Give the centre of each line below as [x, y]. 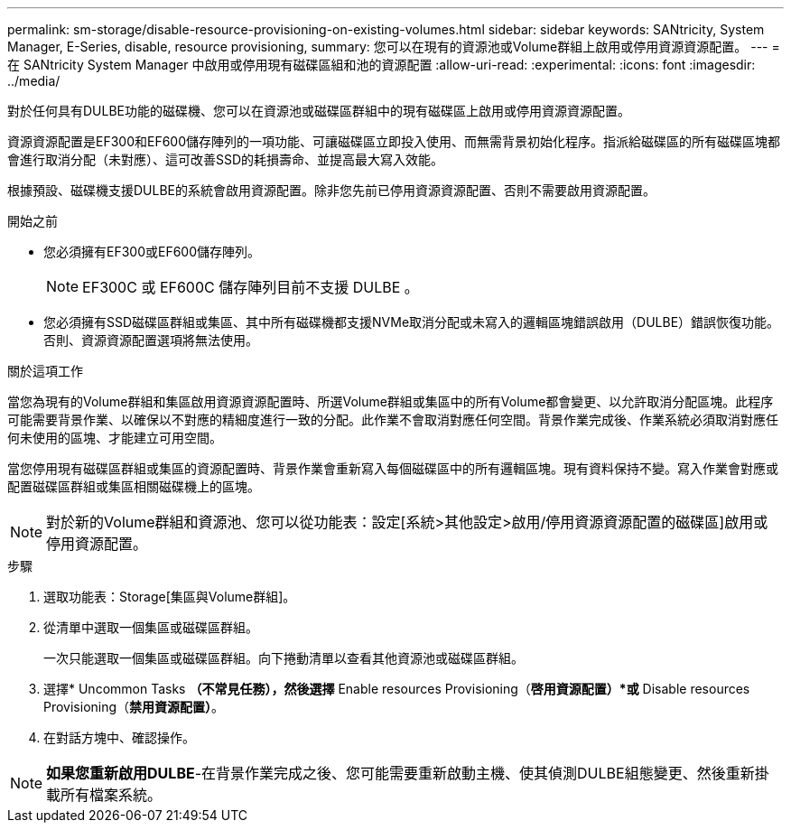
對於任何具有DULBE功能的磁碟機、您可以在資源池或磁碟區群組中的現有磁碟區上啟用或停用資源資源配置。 [319, 111]
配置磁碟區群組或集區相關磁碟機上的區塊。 [134, 486]
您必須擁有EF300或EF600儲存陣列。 [152, 252]
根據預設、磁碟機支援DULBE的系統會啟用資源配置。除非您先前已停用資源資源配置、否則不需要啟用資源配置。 [332, 190]
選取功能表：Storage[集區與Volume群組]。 [170, 597]
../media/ [34, 81]
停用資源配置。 [97, 544]
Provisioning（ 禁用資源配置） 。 [134, 707]
